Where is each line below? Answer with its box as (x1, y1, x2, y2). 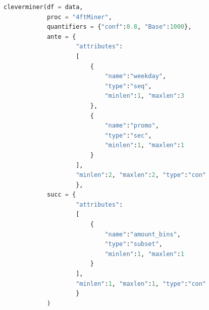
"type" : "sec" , (104, 132, 152, 139)
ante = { (46, 33, 76, 40)
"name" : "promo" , (104, 122, 159, 130)
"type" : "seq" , (104, 82, 152, 90)
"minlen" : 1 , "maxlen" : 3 (104, 92, 185, 100)
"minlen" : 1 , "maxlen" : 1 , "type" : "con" (76, 280, 206, 287)
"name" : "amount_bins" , (104, 230, 181, 238)
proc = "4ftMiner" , (46, 13, 112, 21)
